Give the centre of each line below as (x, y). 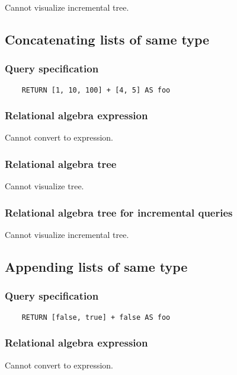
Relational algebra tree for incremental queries (119, 212)
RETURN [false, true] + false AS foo (96, 317)
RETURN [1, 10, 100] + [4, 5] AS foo (96, 90)
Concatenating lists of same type (107, 39)
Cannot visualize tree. (44, 186)
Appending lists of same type (96, 267)
